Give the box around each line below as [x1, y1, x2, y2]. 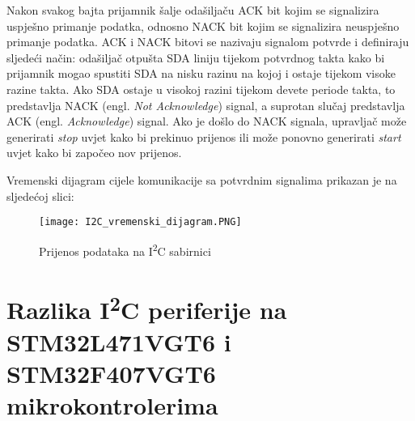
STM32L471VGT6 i [6, 325, 231, 358]
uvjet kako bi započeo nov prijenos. [6, 144, 182, 161]
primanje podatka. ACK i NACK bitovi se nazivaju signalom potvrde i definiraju [6, 33, 409, 50]
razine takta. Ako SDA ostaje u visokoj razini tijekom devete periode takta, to [6, 80, 396, 97]
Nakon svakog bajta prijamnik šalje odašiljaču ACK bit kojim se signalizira [6, 2, 379, 18]
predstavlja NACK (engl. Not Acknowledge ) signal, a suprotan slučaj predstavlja [6, 96, 405, 113]
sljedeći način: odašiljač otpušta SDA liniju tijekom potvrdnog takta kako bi [6, 49, 385, 66]
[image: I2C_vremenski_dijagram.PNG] [39, 216, 242, 228]
